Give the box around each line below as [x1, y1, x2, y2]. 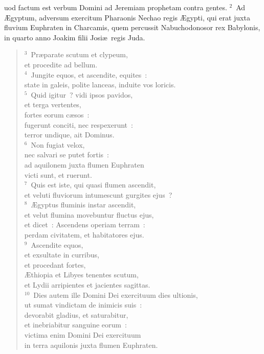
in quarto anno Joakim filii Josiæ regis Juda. [4, 32, 145, 42]
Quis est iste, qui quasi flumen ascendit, [31, 179, 156, 190]
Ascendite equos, [31, 239, 83, 250]
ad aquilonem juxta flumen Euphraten [24, 159, 144, 170]
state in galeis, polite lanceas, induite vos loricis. [24, 79, 176, 90]
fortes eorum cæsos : [24, 109, 90, 120]
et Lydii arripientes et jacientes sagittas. [24, 279, 150, 290]
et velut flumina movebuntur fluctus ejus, [24, 209, 154, 220]
